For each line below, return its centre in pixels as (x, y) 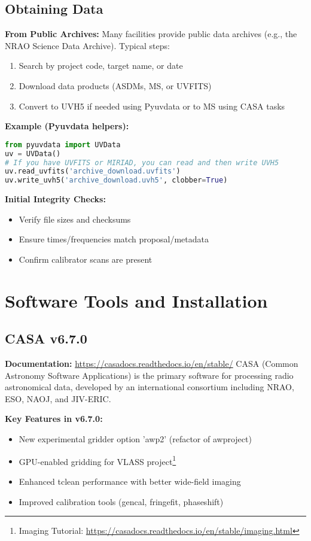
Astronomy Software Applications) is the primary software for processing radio (149, 375)
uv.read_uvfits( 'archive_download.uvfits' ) (93, 171)
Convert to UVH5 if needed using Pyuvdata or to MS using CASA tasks (152, 106)
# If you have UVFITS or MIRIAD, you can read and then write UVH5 (142, 162)
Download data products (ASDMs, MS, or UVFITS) (115, 85)
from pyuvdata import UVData (63, 145)
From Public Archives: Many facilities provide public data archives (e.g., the (151, 34)
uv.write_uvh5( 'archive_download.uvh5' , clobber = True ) (116, 180)
